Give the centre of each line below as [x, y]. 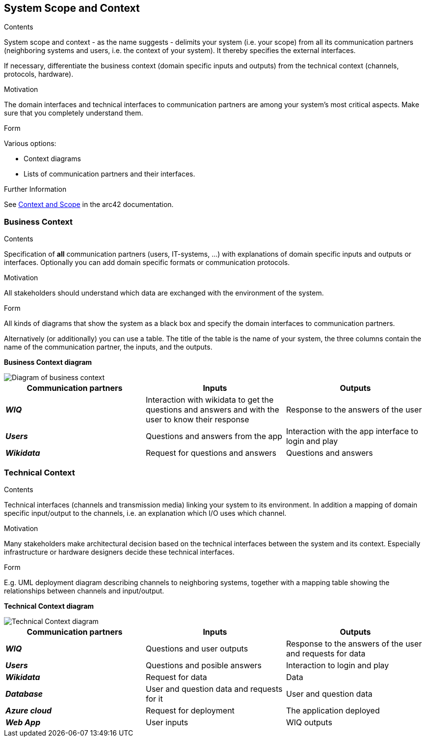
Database [24, 694]
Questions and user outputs [197, 648]
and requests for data [326, 653]
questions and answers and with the [212, 410]
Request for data [176, 677]
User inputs [167, 722]
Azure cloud [29, 710]
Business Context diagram [48, 362]
